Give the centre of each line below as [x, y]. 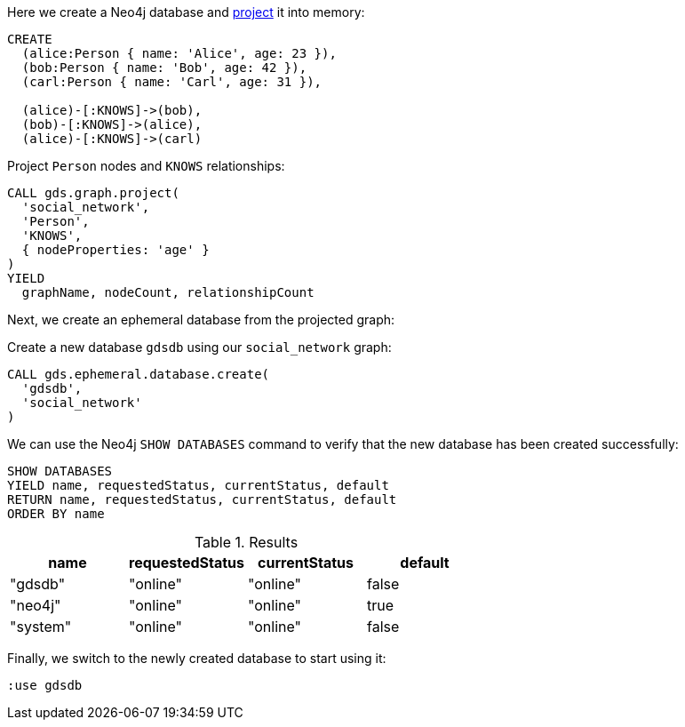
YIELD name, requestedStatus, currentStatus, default [198, 485]
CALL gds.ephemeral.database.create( [139, 374]
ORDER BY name [56, 514]
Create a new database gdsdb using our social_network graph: [199, 347]
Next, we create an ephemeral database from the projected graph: [201, 320]
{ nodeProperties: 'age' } [115, 250]
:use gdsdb [45, 685]
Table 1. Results [246, 542]
